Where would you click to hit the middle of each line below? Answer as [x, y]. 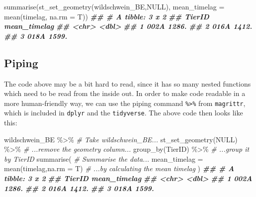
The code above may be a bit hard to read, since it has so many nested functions [128, 83]
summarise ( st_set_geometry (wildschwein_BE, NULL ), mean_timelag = [114, 6]
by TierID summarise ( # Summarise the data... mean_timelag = [104, 158]
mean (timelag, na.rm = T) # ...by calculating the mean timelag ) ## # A [119, 168]
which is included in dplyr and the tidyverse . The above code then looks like [124, 113]
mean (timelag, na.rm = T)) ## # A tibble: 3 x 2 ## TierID [107, 16]
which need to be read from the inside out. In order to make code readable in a [125, 93]
